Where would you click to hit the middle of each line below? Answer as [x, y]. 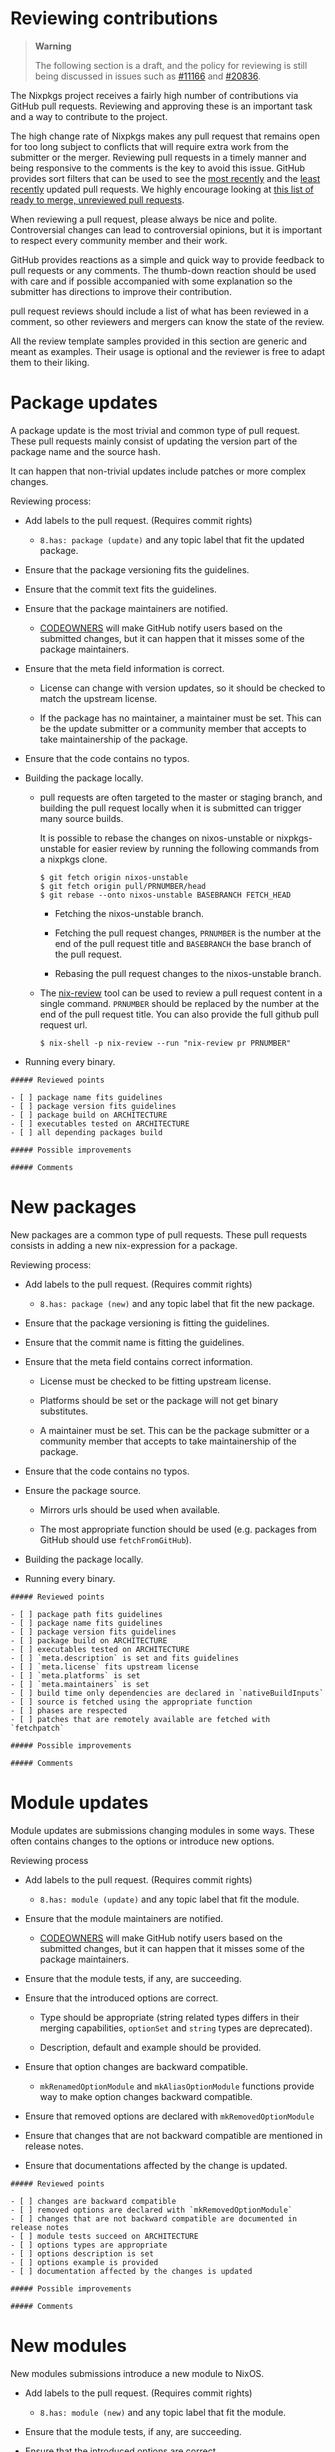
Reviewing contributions [114, 18]
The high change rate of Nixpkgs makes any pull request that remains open [165, 136]
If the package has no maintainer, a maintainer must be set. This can [180, 718]
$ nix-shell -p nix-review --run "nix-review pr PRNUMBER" [165, 1043]
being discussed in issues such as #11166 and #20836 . [148, 76]
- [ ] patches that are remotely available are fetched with [140, 1719]
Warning [53, 46]
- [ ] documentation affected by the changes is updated [131, 2271]
